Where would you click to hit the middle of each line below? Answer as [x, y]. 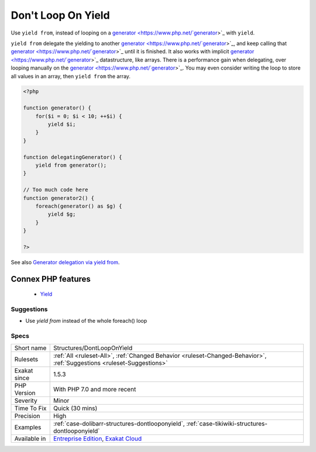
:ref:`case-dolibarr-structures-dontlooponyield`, [119, 423]
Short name [30, 348]
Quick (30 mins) [75, 408]
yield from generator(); [71, 165]
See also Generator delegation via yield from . [65, 262]
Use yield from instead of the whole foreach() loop [86, 321]
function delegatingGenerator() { [73, 157]
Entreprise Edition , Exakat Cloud [97, 439]
